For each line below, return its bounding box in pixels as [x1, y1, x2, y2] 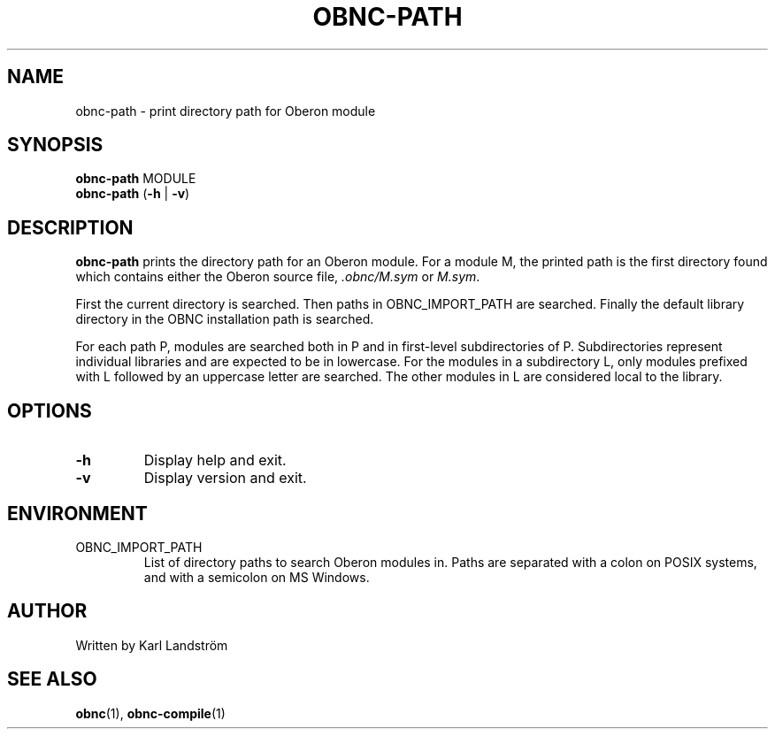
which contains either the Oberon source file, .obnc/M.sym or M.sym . [75, 269, 480, 285]
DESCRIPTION [7, 216, 134, 239]
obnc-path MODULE [75, 171, 196, 187]
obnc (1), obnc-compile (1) [75, 705, 226, 721]
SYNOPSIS [7, 134, 104, 157]
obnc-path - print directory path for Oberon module [75, 103, 376, 119]
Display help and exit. [143, 451, 287, 470]
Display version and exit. [143, 469, 307, 487]
